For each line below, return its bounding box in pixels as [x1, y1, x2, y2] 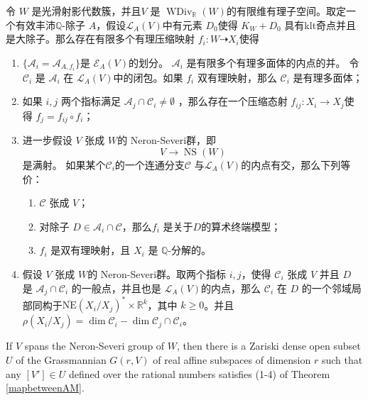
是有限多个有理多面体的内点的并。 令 [186, 55, 359, 70]
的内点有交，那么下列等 [241, 157, 351, 172]
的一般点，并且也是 [71, 280, 161, 295]
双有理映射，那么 [197, 70, 277, 84]
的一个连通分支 [114, 157, 185, 172]
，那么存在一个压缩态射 [178, 94, 288, 109]
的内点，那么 [201, 280, 261, 295]
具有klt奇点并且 [284, 17, 357, 32]
